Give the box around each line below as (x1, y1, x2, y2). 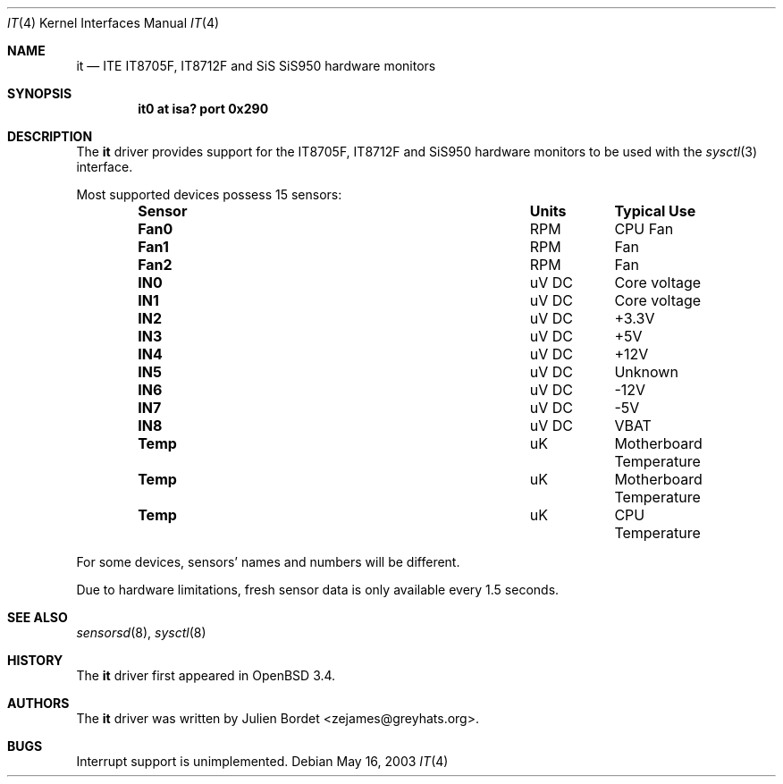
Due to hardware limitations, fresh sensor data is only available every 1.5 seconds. (76, 582, 560, 597)
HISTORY (7, 653, 63, 668)
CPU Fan (614, 220, 674, 238)
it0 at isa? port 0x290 (138, 101, 269, 116)
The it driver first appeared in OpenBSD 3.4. (76, 668, 336, 683)
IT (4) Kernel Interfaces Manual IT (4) (7, 15, 220, 30)
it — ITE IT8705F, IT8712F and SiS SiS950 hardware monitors (76, 58, 436, 73)
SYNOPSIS (7, 86, 72, 101)
